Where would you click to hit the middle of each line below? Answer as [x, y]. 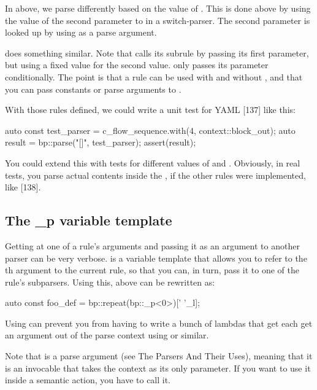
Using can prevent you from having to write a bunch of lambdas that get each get [159, 323]
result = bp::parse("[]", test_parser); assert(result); [101, 142]
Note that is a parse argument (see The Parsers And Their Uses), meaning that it [159, 356]
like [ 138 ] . [23, 187]
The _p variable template [89, 220]
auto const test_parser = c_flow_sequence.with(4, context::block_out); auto [150, 130]
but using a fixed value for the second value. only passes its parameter [137, 65]
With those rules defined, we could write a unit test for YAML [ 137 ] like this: [150, 110]
